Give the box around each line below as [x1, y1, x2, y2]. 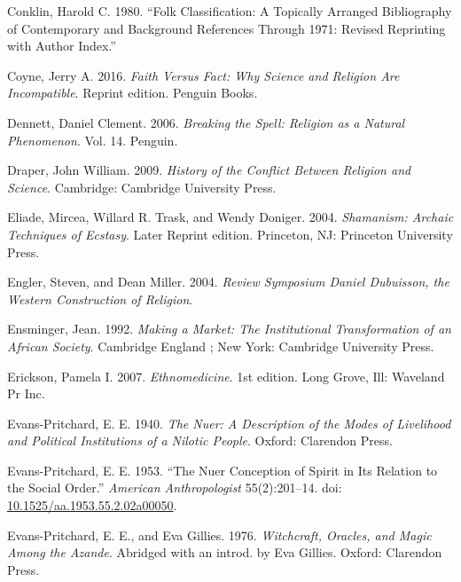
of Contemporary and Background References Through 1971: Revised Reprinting [7, 19, 446, 37]
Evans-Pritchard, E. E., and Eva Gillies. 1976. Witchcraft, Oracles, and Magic [7, 525, 432, 544]
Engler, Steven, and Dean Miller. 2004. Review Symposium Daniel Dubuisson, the [7, 272, 449, 291]
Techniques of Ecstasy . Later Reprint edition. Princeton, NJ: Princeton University [7, 224, 453, 243]
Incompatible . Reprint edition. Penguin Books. [7, 83, 258, 102]
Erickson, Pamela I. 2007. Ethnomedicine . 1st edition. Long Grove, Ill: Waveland [7, 366, 445, 385]
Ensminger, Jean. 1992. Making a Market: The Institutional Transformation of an [7, 319, 451, 338]
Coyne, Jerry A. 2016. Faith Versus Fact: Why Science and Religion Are [7, 66, 400, 84]
